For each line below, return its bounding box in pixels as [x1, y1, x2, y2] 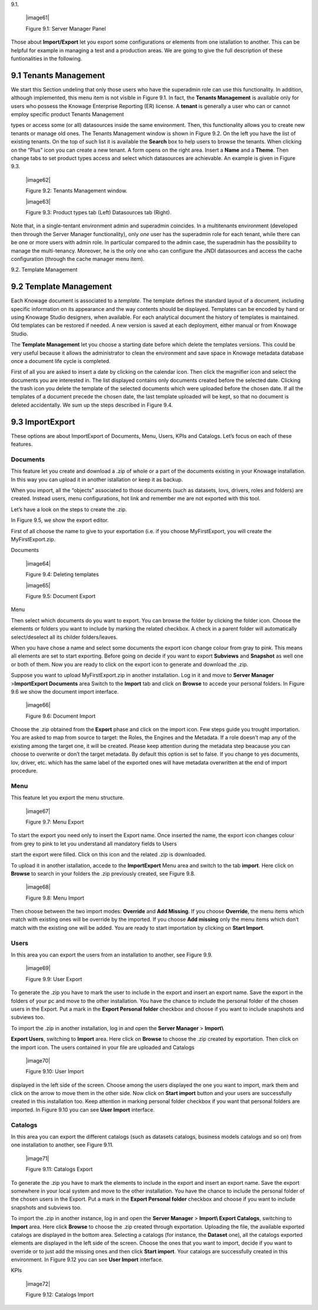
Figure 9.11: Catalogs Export [25, 1166, 93, 1173]
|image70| [25, 1057, 51, 1064]
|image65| [25, 582, 51, 589]
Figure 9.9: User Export [25, 975, 82, 982]
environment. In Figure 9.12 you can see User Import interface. [11, 1256, 163, 1263]
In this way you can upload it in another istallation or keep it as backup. [11, 476, 183, 483]
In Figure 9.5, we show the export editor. [11, 517, 109, 524]
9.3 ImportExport [11, 417, 75, 427]
